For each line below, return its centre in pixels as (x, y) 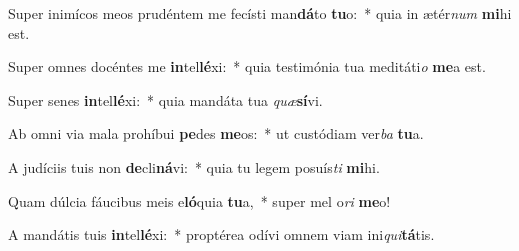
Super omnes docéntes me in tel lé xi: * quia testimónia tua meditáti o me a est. (247, 66)
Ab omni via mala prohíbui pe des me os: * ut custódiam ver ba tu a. (216, 133)
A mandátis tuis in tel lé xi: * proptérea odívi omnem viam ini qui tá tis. (221, 234)
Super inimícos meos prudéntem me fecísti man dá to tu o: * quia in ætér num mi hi (260, 13)
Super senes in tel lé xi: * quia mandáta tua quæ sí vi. (165, 99)
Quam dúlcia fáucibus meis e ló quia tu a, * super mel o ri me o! (199, 200)
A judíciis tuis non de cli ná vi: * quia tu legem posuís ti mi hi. (194, 166)
